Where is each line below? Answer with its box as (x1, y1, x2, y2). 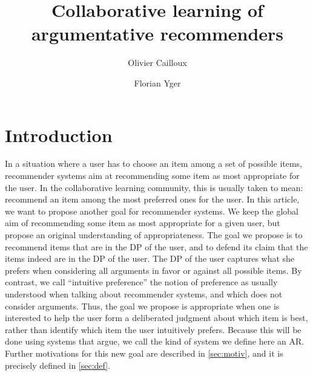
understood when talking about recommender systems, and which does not (5, 287, 283, 300)
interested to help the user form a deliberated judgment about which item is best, (5, 311, 308, 324)
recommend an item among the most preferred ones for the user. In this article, (5, 193, 300, 206)
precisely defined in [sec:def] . (5, 358, 111, 371)
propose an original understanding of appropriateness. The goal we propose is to (5, 229, 303, 241)
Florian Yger (134, 76, 181, 89)
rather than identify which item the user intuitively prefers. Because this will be (5, 323, 301, 335)
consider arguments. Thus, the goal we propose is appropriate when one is (5, 299, 280, 312)
